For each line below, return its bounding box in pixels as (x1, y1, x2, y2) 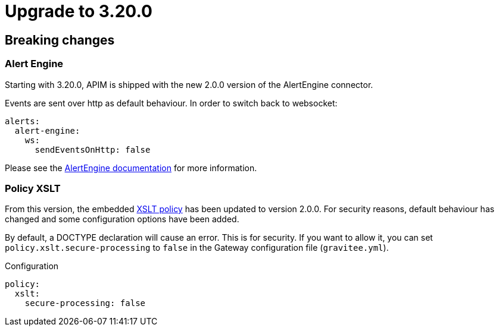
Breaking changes (5, 32, 115, 48)
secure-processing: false (24, 298, 146, 308)
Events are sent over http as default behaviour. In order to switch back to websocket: (5, 97, 338, 108)
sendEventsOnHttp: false (35, 144, 151, 155)
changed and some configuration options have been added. (5, 214, 239, 225)
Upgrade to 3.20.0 (5, 1, 152, 21)
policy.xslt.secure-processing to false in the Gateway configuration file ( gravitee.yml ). (5, 242, 389, 253)
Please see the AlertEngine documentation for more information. (5, 162, 257, 173)
